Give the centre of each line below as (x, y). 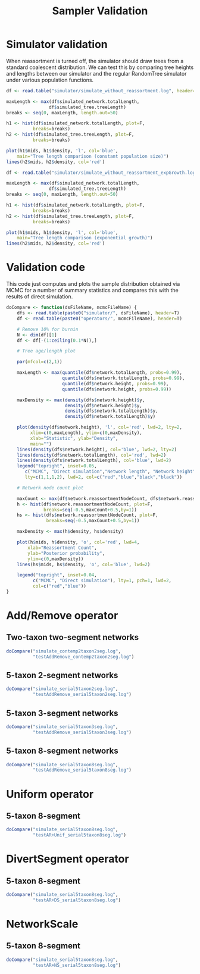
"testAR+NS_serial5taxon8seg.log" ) (76, 965)
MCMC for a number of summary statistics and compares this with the (92, 291)
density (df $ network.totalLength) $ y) (110, 417)
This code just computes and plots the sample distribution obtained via (93, 284)
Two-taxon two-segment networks (72, 637)
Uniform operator (50, 794)
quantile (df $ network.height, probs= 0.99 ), (115, 383)
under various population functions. (50, 80)
